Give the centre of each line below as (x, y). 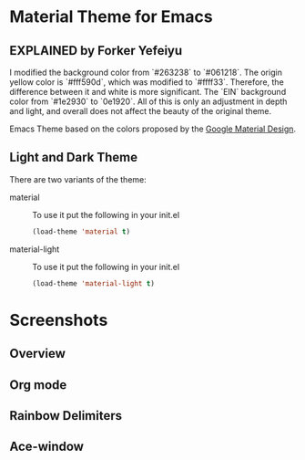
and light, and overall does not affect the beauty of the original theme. (141, 111)
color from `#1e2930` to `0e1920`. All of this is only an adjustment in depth (148, 101)
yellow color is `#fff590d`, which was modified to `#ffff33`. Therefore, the (147, 82)
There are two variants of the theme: (78, 179)
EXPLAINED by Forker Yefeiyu (96, 51)
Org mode (38, 385)
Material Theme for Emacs (111, 17)
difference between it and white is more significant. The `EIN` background (148, 92)
